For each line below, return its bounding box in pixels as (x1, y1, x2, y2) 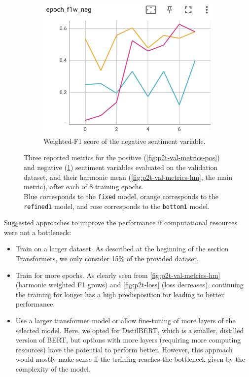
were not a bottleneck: (4, 227, 71, 237)
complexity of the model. (15, 363, 91, 374)
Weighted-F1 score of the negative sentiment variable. (43, 136, 206, 146)
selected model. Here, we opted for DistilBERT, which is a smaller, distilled (15, 325, 244, 335)
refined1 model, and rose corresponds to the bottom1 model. (24, 201, 210, 211)
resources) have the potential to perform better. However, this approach (15, 344, 233, 354)
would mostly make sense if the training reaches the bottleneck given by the (15, 354, 245, 364)
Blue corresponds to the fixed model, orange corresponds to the (24, 191, 219, 201)
